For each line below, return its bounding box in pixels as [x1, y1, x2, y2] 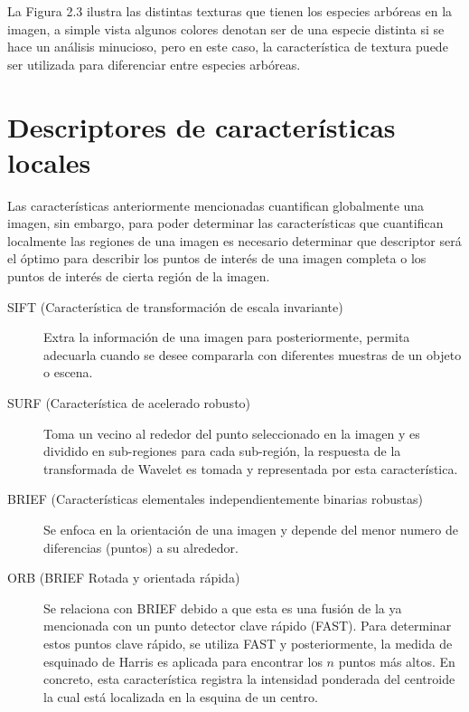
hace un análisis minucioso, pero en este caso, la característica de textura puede [7, 37, 448, 56]
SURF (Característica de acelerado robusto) [7, 394, 251, 413]
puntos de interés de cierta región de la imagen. [7, 267, 270, 286]
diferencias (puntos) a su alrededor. [43, 537, 239, 556]
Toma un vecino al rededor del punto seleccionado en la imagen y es [43, 423, 420, 442]
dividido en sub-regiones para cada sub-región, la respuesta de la [43, 441, 401, 460]
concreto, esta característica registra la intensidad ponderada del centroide [43, 669, 455, 688]
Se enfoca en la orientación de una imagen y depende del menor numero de [43, 520, 458, 538]
